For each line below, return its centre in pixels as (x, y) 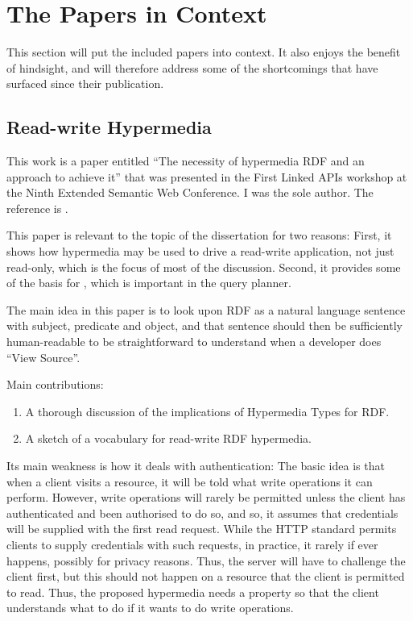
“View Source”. (43, 357)
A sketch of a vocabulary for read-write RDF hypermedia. (168, 438)
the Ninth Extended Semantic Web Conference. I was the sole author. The (190, 192)
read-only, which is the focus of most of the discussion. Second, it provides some (204, 267)
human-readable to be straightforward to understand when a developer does (194, 342)
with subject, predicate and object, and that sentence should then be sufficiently (204, 325)
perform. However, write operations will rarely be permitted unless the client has (206, 497)
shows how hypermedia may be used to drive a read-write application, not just (200, 251)
